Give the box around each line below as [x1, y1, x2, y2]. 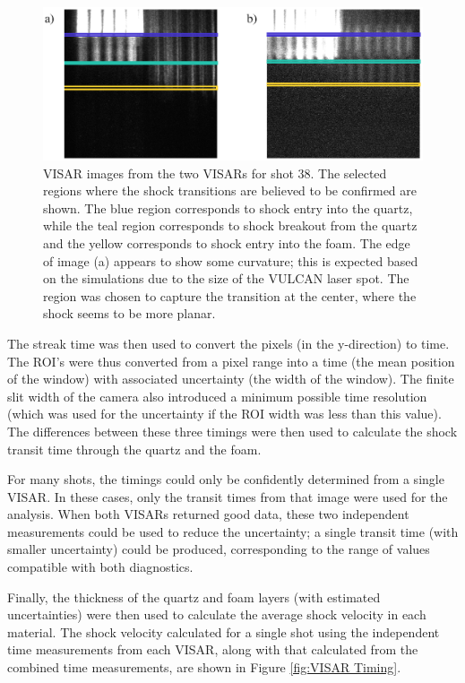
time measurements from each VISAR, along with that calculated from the [7, 640, 418, 659]
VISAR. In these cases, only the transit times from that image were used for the [7, 487, 448, 506]
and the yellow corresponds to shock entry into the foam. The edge [43, 233, 410, 252]
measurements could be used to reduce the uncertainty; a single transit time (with [7, 522, 459, 540]
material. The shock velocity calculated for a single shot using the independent [7, 622, 440, 641]
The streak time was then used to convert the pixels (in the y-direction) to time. [7, 333, 450, 352]
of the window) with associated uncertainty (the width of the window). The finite [7, 369, 454, 388]
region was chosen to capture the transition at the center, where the [43, 286, 417, 305]
